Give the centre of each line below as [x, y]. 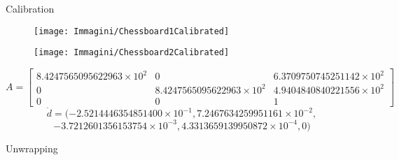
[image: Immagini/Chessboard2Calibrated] [132, 53]
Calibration [30, 8]
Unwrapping [32, 148]
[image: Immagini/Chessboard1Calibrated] [132, 31]
